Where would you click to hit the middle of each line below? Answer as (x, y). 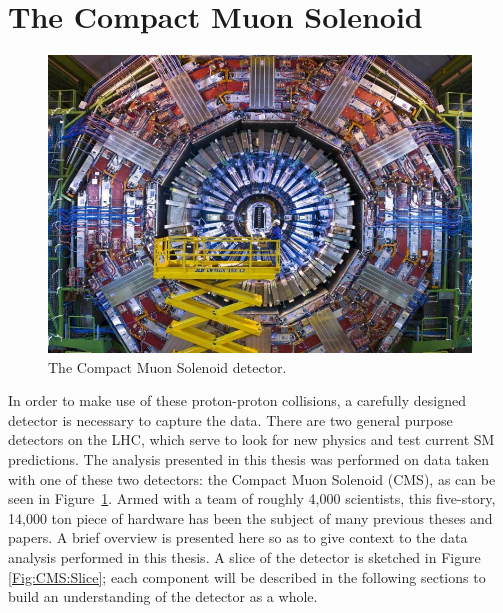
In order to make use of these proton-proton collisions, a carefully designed (237, 400)
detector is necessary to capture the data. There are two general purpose (230, 419)
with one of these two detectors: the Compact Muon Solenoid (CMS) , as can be (252, 478)
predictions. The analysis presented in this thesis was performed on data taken (249, 458)
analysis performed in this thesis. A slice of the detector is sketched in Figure (244, 556)
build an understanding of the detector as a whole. (163, 596)
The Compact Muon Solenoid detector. (167, 366)
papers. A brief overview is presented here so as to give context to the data (238, 537)
